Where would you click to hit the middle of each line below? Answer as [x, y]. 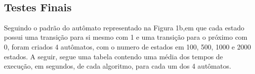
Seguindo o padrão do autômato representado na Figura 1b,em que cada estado [124, 27]
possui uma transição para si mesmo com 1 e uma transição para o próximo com [126, 37]
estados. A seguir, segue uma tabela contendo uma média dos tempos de [114, 56]
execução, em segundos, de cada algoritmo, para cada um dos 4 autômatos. [118, 66]
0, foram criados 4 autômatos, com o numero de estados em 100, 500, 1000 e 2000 [127, 46]
